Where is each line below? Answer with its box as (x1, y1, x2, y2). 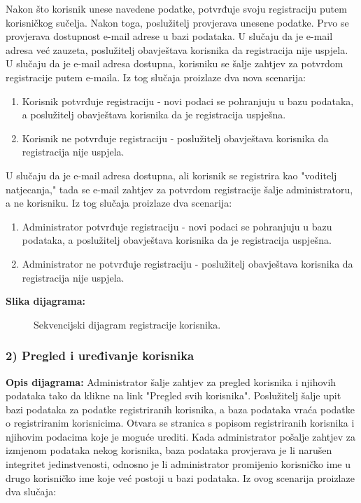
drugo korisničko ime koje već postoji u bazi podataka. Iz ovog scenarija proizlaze (6, 470, 355, 485)
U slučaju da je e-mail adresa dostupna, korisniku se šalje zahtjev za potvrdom (6, 56, 344, 71)
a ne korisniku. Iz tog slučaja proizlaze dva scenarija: (6, 195, 232, 210)
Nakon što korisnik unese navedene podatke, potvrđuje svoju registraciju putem (6, 1, 347, 15)
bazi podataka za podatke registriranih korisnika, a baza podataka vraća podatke (6, 401, 355, 416)
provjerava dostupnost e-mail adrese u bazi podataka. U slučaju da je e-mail (6, 29, 333, 43)
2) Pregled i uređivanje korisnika (6, 347, 194, 364)
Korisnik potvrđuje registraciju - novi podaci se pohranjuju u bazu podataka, (22, 93, 354, 108)
